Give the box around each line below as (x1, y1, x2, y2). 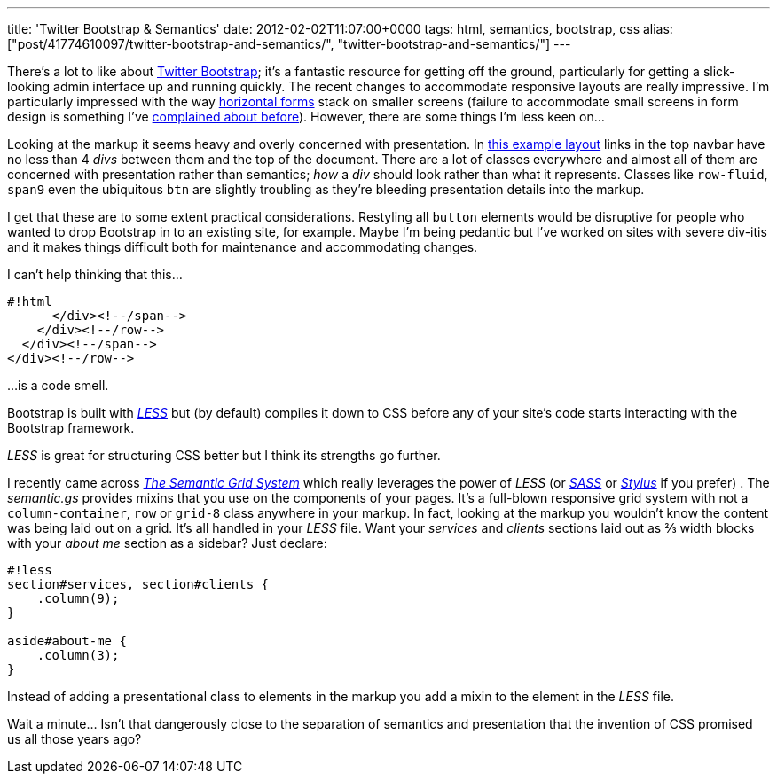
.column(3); (36, 648, 120, 662)
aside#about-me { (7, 634, 127, 648)
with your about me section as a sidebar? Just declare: (7, 535, 327, 551)
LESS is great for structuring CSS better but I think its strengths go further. (7, 448, 441, 463)
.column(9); (36, 591, 120, 605)
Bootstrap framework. (7, 420, 135, 435)
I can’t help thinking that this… (7, 267, 183, 282)
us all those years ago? (7, 731, 142, 746)
